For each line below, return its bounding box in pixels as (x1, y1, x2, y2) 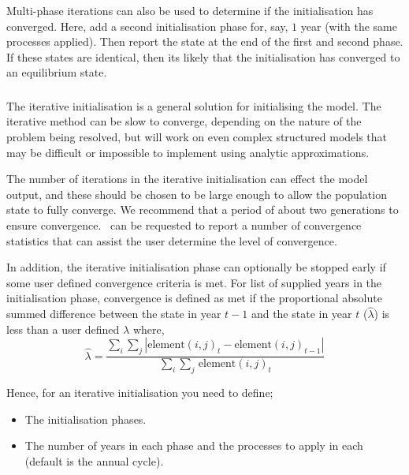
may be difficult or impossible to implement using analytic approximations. (6, 144, 370, 160)
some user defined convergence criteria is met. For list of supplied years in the (6, 274, 382, 290)
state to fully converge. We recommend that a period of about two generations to (6, 201, 399, 218)
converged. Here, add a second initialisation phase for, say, (6, 17, 288, 34)
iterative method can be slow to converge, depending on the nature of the (6, 113, 362, 129)
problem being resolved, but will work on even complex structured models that (6, 129, 388, 145)
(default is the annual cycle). (24, 452, 164, 469)
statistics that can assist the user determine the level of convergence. (6, 232, 337, 249)
